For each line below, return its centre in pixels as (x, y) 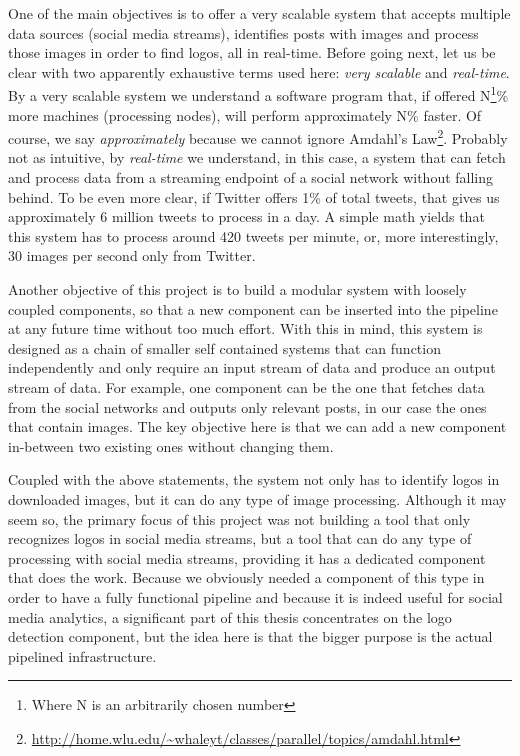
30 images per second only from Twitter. (132, 255)
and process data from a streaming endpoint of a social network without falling (251, 177)
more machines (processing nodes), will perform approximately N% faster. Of (245, 114)
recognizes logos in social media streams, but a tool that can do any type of (240, 538)
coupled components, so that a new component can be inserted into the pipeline (253, 308)
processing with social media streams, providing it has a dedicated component (247, 557)
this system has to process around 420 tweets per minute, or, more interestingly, (253, 235)
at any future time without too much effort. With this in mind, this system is (245, 328)
